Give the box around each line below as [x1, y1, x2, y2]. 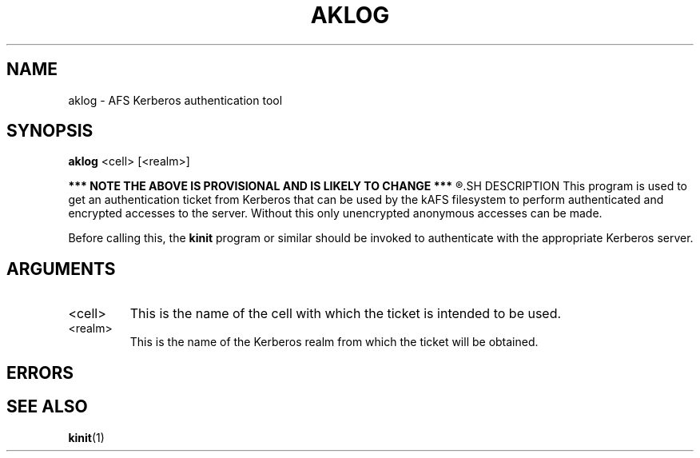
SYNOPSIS [6, 121, 93, 141]
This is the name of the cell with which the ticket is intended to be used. [129, 305, 562, 322]
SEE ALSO [6, 396, 88, 417]
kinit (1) [68, 430, 105, 444]
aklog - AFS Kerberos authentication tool [68, 93, 283, 107]
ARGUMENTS [6, 258, 116, 279]
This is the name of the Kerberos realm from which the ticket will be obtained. [129, 335, 539, 349]
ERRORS [6, 362, 74, 383]
